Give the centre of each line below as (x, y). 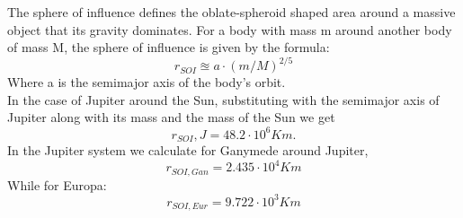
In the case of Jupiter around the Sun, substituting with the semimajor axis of (223, 99)
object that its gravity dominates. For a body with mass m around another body (230, 29)
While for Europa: (57, 184)
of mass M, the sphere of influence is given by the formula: (169, 47)
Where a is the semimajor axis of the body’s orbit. (147, 82)
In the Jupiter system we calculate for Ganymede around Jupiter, (188, 150)
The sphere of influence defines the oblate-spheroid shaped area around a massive (231, 12)
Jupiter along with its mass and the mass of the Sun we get (171, 117)
